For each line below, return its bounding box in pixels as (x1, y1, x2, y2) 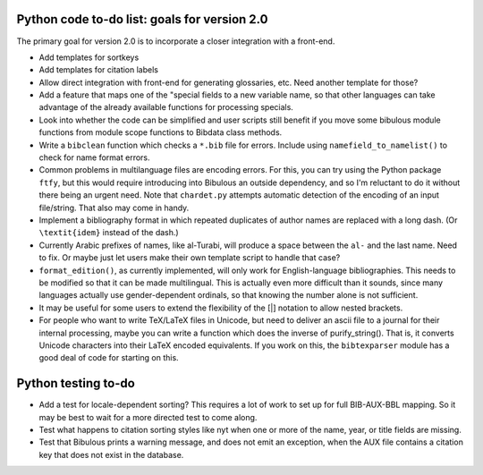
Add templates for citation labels (38, 64, 158, 75)
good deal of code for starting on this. (38, 352, 179, 363)
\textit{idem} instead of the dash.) (38, 227, 179, 238)
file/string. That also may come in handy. (38, 202, 190, 213)
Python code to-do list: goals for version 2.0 (16, 12, 268, 27)
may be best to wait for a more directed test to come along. (38, 411, 258, 422)
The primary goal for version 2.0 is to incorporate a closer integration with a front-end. (16, 36, 335, 47)
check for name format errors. (38, 152, 151, 163)
